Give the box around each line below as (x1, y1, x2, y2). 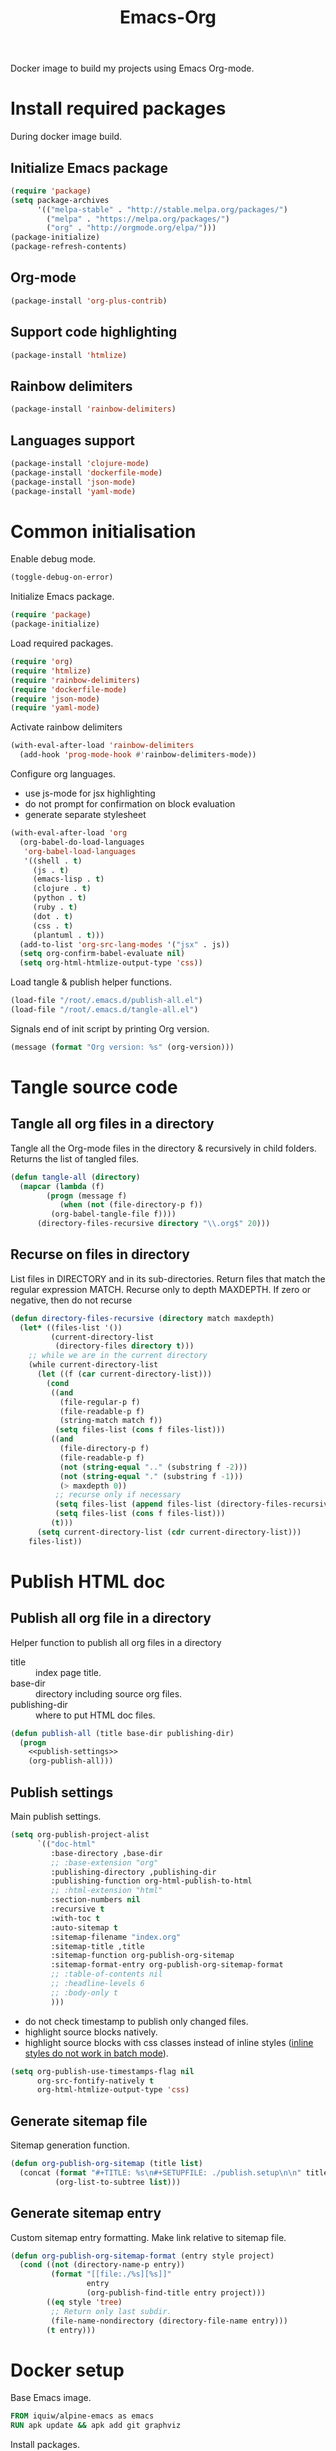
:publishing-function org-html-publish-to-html (50, 1876, 253, 1886)
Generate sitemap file (10, 2112, 148, 2130)
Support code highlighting (10, 324, 178, 341)
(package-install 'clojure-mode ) (10, 458, 150, 468)
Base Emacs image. (10, 2392, 92, 2404)
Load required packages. (10, 637, 114, 649)
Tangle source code (10, 1076, 178, 1098)
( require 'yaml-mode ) (10, 703, 101, 713)
